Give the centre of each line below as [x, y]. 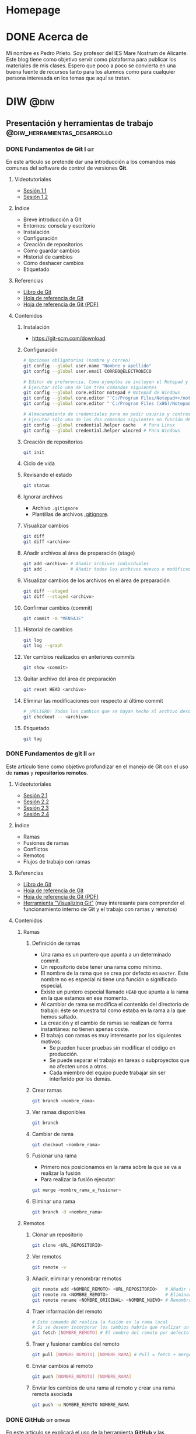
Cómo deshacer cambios [53, 263]
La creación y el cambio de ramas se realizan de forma [106, 1023]
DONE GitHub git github [38, 1419]
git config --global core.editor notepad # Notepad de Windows [102, 393]
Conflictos [36, 849]
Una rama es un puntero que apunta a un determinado [106, 954]
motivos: [51, 1041]
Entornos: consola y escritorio [59, 226]
